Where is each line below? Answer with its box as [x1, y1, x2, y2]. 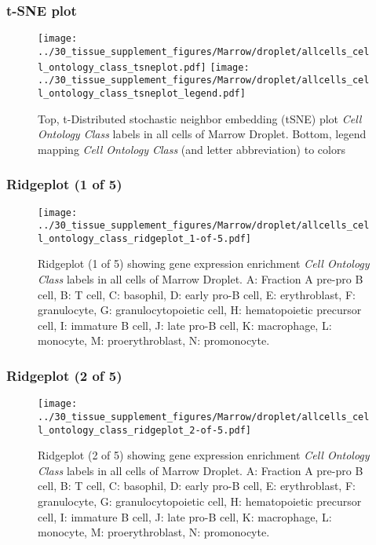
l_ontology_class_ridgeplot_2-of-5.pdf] [38, 424, 252, 436]
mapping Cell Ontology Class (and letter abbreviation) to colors [38, 141, 345, 157]
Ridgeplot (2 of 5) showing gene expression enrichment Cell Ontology [38, 447, 370, 463]
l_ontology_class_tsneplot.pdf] [38, 61, 206, 73]
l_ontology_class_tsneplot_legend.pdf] [38, 87, 246, 99]
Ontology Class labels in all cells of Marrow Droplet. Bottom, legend [38, 126, 367, 142]
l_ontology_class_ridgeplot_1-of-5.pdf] [38, 232, 252, 244]
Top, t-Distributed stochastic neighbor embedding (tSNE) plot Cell [38, 110, 362, 126]
